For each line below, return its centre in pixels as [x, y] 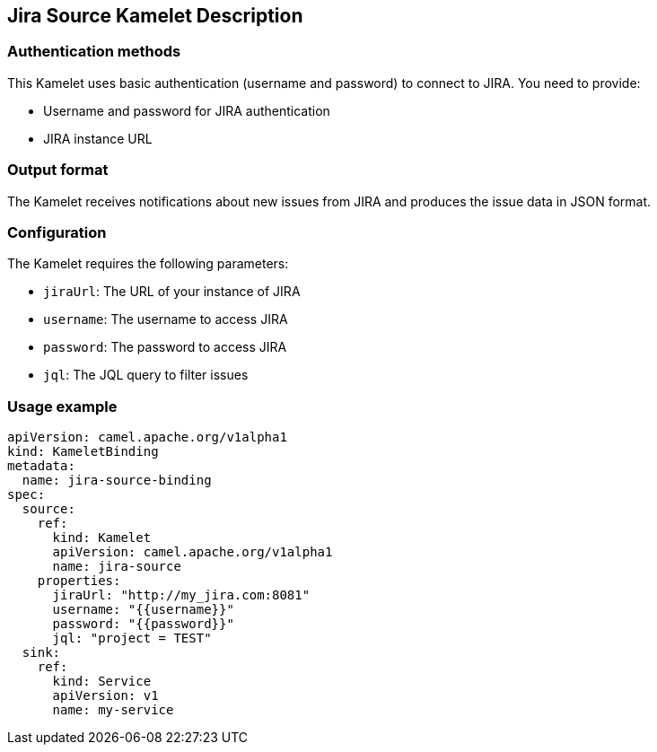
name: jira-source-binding [117, 481]
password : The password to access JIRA [165, 347]
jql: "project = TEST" [132, 638]
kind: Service [102, 682]
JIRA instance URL [98, 138]
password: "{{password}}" [143, 624]
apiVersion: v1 [105, 696]
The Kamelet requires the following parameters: [148, 264]
